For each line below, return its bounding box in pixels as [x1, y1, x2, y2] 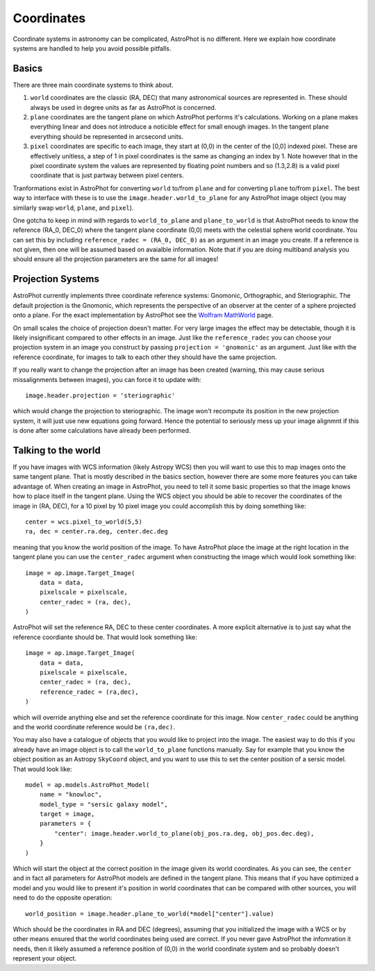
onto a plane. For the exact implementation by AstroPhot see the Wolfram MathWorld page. [12, 311, 274, 319]
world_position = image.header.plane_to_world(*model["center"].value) [25, 910, 274, 918]
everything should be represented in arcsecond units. [30, 132, 184, 140]
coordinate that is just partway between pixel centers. [30, 171, 184, 180]
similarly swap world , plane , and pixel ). [12, 204, 134, 212]
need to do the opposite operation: [12, 893, 112, 902]
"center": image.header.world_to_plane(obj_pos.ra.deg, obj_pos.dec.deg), [54, 829, 315, 837]
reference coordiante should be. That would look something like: [12, 633, 197, 641]
